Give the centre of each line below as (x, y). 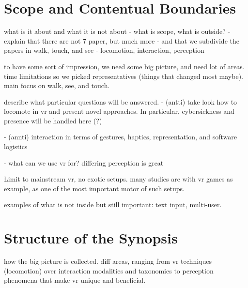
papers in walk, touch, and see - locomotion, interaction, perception (104, 50)
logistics (16, 146)
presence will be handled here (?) (53, 120)
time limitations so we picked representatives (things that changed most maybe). (124, 76)
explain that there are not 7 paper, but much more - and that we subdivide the (122, 40)
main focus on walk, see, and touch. (57, 85)
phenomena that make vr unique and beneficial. (75, 280)
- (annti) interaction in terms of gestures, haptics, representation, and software (120, 137)
